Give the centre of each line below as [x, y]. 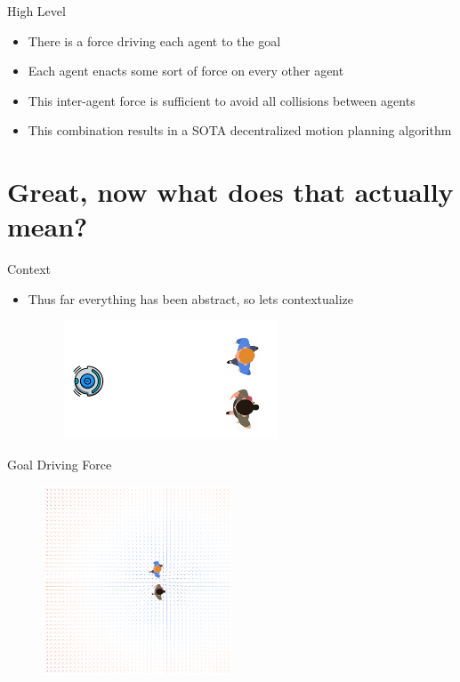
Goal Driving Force [60, 464]
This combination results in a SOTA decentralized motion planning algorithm [240, 130]
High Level [36, 11]
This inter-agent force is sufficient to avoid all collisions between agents [222, 100]
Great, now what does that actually [230, 192]
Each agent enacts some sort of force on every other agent [186, 71]
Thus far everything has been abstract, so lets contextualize [191, 298]
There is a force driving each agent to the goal [154, 40]
